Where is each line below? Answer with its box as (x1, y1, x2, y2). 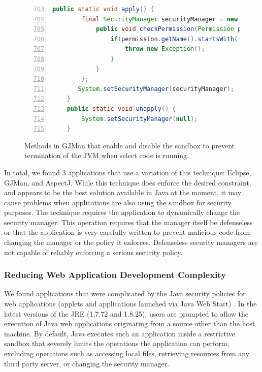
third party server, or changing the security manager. (4, 358, 170, 368)
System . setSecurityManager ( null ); (81, 115, 198, 122)
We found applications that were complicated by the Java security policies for (4, 288, 246, 299)
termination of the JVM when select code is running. (24, 150, 189, 161)
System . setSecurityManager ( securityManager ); (78, 85, 234, 92)
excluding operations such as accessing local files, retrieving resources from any (4, 348, 250, 359)
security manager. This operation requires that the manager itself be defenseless (4, 216, 253, 227)
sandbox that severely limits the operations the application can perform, (4, 338, 230, 349)
